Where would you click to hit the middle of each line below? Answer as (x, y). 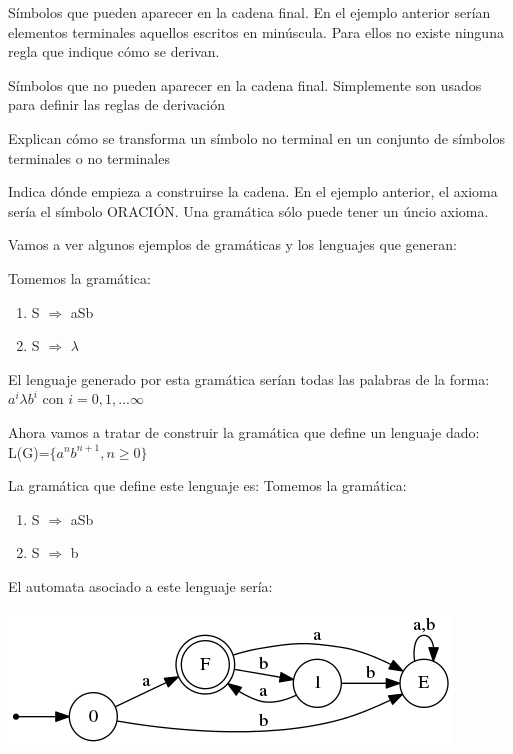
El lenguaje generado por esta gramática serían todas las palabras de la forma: (249, 378)
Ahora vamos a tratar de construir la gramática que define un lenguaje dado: (244, 431)
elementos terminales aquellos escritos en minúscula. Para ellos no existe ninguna (256, 31)
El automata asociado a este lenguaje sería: (140, 585)
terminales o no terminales (89, 157)
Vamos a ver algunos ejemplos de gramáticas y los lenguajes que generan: (232, 244)
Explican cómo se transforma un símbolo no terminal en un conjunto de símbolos (256, 137)
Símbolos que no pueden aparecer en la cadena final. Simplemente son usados (245, 84)
